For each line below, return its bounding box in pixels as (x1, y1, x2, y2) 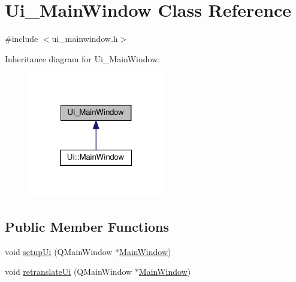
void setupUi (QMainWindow (5, 245, 113, 257)
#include (5, 32, 38, 45)
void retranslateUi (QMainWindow (5, 265, 132, 278)
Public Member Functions (5, 217, 169, 235)
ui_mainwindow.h (52, 32, 118, 45)
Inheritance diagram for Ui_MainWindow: (5, 52, 161, 65)
